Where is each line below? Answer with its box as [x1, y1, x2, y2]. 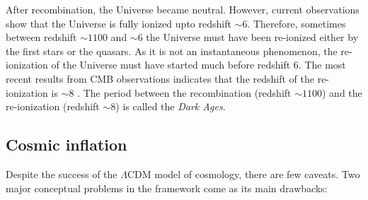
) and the [322, 85, 362, 100]
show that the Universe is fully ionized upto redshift [6, 16, 231, 30]
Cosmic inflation [6, 134, 127, 155]
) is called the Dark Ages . [115, 99, 226, 114]
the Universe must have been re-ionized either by [146, 30, 359, 45]
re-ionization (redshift [6, 99, 100, 114]
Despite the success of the [6, 166, 117, 181]
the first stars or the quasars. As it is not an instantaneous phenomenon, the [6, 43, 338, 58]
